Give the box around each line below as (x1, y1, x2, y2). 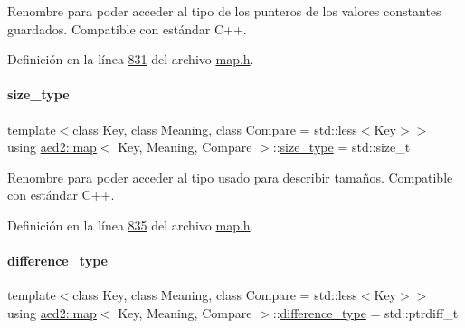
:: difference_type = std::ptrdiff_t (272, 303, 459, 322)
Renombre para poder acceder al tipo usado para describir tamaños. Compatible (7, 167, 453, 186)
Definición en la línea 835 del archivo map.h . (7, 215, 254, 234)
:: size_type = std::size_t (272, 137, 411, 156)
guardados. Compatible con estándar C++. (7, 19, 247, 38)
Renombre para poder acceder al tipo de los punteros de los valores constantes (7, 2, 441, 20)
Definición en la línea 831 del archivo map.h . (7, 50, 254, 69)
